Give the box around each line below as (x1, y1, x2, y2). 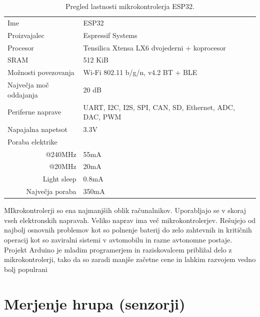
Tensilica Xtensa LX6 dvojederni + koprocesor (83, 42, 226, 52)
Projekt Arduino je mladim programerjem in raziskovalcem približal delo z (4, 244, 232, 254)
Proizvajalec (7, 29, 44, 40)
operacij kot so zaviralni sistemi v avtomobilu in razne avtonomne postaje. (4, 234, 232, 245)
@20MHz (49, 161, 76, 171)
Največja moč (7, 79, 49, 90)
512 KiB (83, 54, 108, 65)
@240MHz (45, 148, 76, 159)
